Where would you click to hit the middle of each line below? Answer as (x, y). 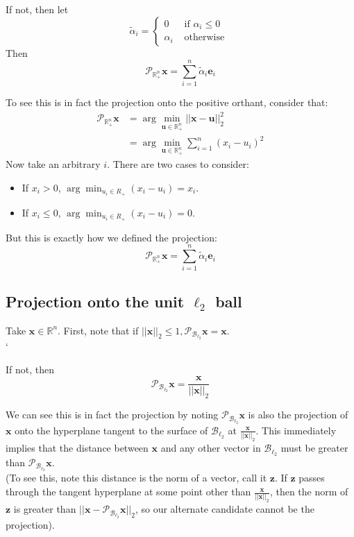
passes (312, 478)
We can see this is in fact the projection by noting (112, 415)
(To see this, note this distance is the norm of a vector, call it (136, 478)
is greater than (45, 509)
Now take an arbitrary (53, 164)
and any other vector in (211, 448)
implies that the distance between (77, 448)
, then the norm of (309, 492)
